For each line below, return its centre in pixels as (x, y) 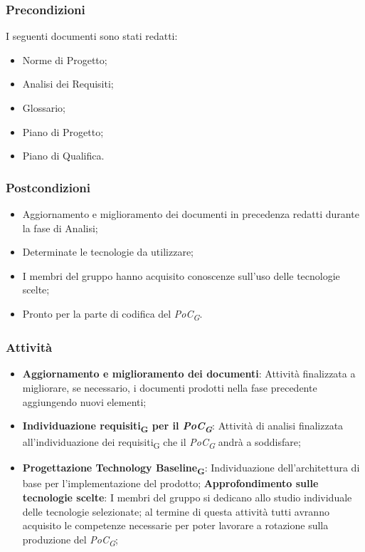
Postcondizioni (48, 187)
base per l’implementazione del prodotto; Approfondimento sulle (170, 483)
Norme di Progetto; (65, 59)
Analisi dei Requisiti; (68, 84)
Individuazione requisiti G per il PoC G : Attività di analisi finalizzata (183, 427)
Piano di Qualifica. (63, 156)
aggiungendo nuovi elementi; (84, 401)
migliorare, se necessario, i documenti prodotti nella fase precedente (170, 387)
